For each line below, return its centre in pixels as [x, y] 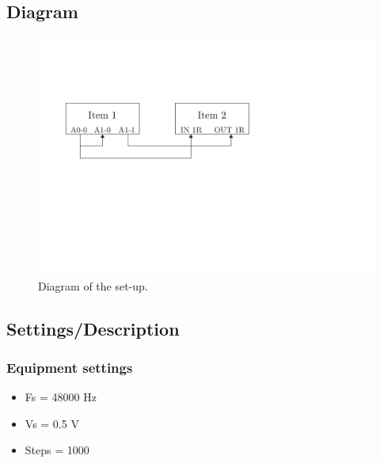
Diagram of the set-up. [93, 285]
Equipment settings [70, 367]
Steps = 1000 [57, 450]
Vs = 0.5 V [52, 423]
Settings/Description [93, 328]
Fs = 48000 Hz [61, 397]
